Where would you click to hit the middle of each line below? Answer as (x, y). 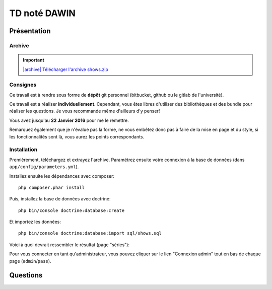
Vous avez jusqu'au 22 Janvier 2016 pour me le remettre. (69, 120)
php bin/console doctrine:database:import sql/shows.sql (90, 233)
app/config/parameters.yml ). (44, 167)
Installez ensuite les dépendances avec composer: (62, 176)
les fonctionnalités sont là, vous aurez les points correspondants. (77, 136)
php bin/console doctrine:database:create (72, 210)
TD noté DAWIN (42, 13)
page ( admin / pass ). (30, 261)
